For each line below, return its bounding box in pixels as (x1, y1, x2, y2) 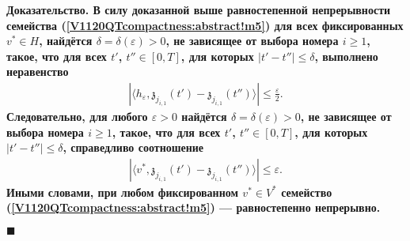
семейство (281, 183, 332, 200)
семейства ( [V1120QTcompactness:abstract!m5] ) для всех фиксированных (6, 17, 404, 33)
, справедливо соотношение (63, 139, 204, 156)
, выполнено (314, 47, 378, 64)
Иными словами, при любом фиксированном (6, 183, 238, 200)
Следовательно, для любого (6, 108, 148, 124)
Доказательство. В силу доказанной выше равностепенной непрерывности (6, 2, 391, 17)
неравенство (6, 63, 69, 80)
